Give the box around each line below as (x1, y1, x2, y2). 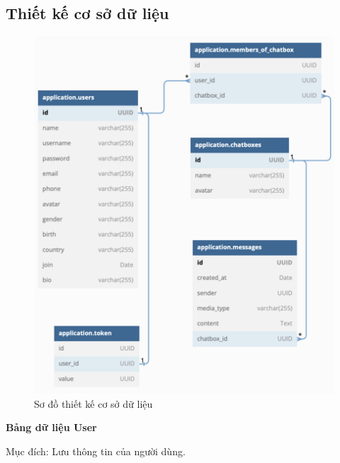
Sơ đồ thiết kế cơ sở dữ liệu (34, 396, 153, 411)
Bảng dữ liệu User (6, 420, 97, 435)
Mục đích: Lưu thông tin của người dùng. (6, 443, 186, 458)
